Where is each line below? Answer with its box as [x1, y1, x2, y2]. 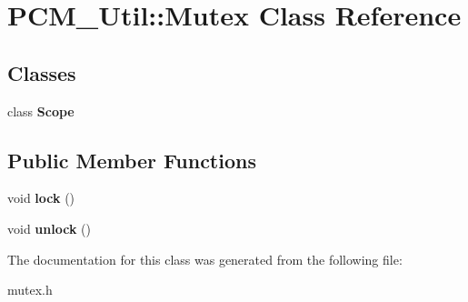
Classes [7, 58, 76, 86]
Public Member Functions [7, 146, 256, 174]
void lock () [7, 188, 75, 207]
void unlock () [7, 218, 91, 237]
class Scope [7, 101, 75, 120]
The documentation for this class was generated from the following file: [7, 249, 403, 268]
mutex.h [7, 280, 53, 299]
